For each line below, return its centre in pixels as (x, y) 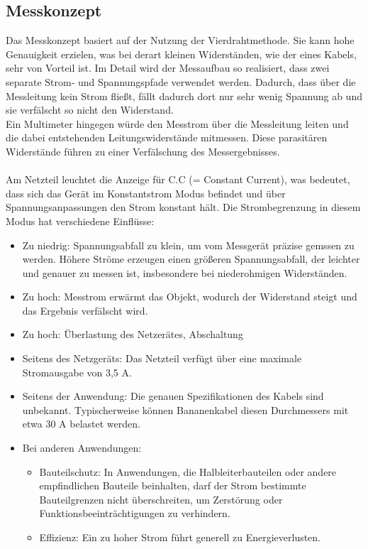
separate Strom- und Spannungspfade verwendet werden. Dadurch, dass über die (181, 81)
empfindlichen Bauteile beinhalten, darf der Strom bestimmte (173, 485)
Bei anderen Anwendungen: (82, 448)
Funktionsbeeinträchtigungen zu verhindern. (135, 513)
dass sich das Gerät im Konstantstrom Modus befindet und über (146, 193)
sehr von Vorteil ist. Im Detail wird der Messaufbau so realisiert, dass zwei (168, 68)
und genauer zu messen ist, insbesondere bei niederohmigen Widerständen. (185, 272)
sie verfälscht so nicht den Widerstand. (90, 110)
